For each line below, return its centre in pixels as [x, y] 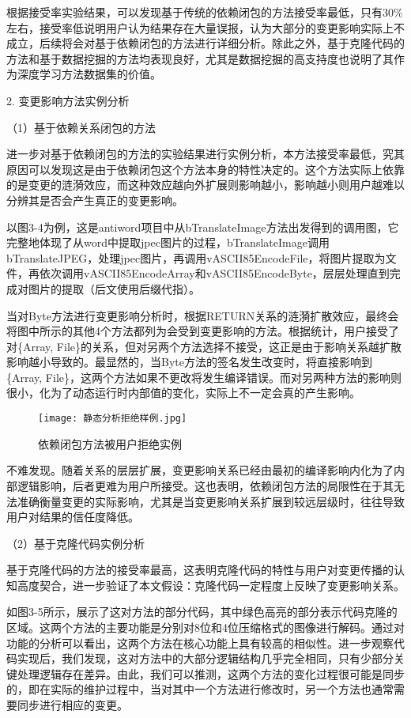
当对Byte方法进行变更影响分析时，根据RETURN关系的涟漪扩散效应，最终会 [203, 315]
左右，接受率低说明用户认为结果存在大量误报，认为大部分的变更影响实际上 [200, 27]
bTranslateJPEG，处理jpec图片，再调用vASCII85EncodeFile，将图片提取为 [196, 257]
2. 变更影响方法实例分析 [68, 100]
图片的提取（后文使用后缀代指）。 [114, 288]
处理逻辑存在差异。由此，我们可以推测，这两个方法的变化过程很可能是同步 [211, 673]
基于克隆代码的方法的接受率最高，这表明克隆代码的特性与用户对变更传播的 [200, 570]
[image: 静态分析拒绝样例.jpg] [113, 419]
